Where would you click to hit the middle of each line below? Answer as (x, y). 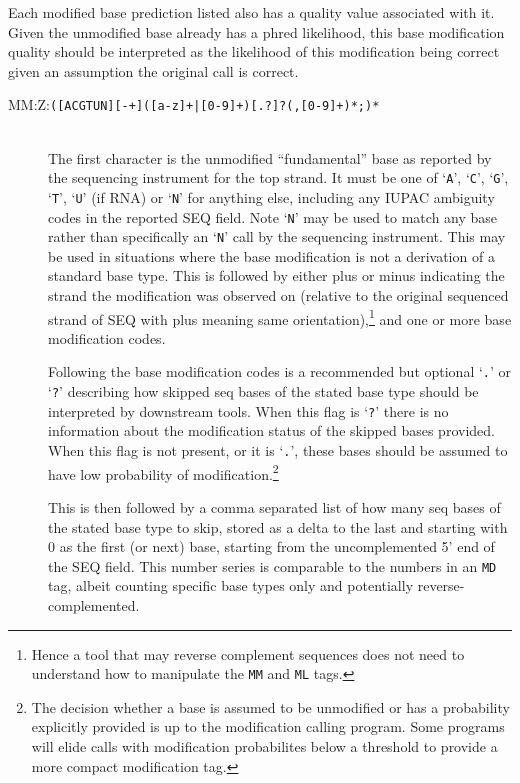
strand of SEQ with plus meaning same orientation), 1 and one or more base (280, 317)
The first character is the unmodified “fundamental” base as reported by (270, 157)
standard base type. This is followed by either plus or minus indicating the (276, 275)
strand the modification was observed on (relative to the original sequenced (278, 295)
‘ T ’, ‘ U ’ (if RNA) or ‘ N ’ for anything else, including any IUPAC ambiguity (271, 196)
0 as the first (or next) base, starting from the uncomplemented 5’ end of (271, 546)
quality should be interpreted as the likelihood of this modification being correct (254, 51)
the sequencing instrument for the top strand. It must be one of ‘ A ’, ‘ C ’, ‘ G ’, (278, 177)
